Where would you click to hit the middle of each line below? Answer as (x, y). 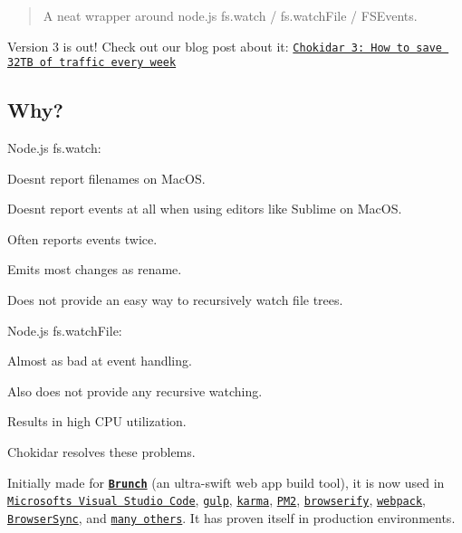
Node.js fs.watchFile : (65, 330)
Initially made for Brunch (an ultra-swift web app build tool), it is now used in (226, 482)
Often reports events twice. (82, 238)
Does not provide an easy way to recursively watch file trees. (175, 300)
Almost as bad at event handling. (100, 361)
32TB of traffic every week (92, 63)
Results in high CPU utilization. (97, 421)
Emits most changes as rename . (95, 269)
